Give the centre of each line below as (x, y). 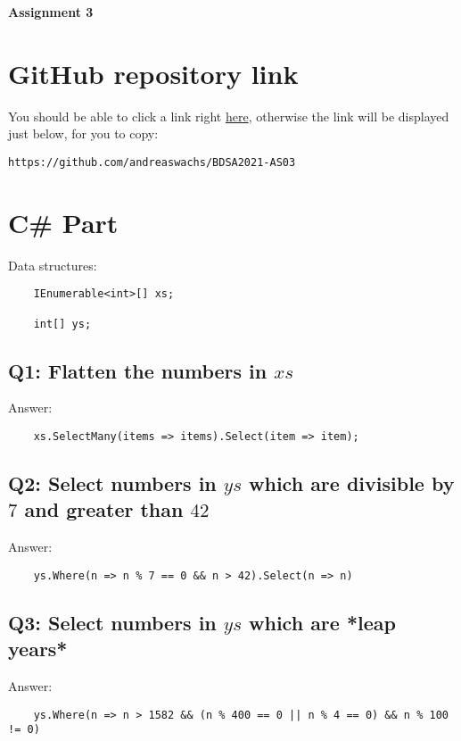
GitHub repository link (153, 73)
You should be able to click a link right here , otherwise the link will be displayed (229, 116)
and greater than (104, 509)
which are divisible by (352, 483)
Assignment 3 (51, 12)
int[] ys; (62, 324)
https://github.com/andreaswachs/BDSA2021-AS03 (152, 162)
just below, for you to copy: (83, 133)
